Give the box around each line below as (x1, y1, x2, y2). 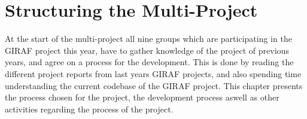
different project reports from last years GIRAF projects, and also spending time (5, 67, 302, 80)
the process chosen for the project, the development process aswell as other (5, 91, 279, 103)
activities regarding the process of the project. (5, 102, 174, 115)
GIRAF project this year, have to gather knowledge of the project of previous (5, 44, 289, 56)
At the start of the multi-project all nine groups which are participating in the (5, 32, 292, 45)
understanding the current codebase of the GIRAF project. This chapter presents (5, 79, 303, 91)
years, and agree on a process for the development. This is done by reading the (5, 56, 294, 68)
